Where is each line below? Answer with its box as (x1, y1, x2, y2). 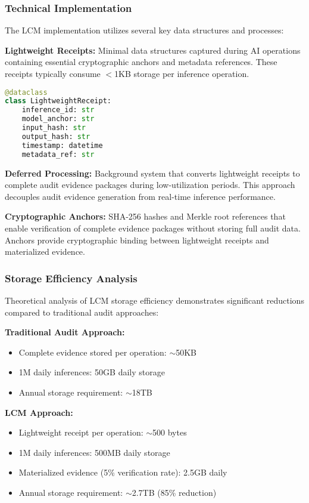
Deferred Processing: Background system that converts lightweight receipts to (5, 166, 300, 179)
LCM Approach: (5, 406, 73, 418)
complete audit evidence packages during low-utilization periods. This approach (5, 178, 295, 191)
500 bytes (152, 426, 187, 439)
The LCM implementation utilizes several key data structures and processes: (5, 24, 284, 36)
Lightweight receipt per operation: (18, 426, 143, 439)
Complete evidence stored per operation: (18, 345, 167, 358)
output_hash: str (21, 132, 90, 141)
